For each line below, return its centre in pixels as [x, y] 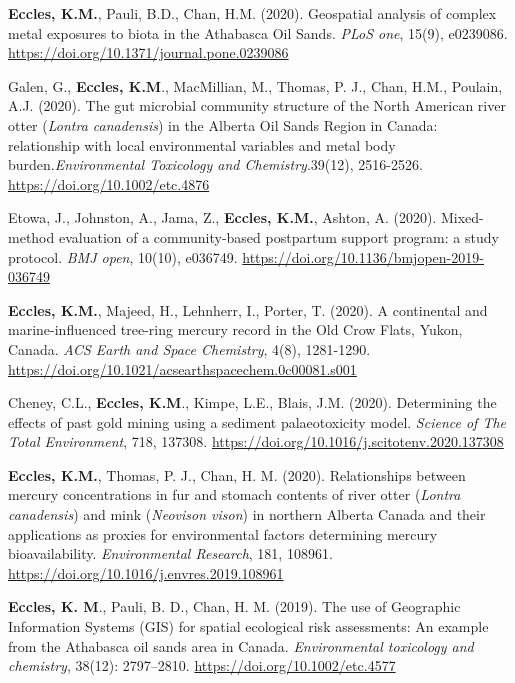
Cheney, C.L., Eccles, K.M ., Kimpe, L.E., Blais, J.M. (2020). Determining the [252, 402]
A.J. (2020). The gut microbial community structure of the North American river [257, 105]
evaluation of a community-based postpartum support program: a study [278, 236]
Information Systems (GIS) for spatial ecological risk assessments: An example [248, 626]
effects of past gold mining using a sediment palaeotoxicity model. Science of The [257, 421]
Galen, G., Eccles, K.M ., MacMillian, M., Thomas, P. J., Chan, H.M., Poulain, [255, 85]
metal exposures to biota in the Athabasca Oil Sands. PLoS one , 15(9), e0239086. [258, 32]
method [31, 236]
